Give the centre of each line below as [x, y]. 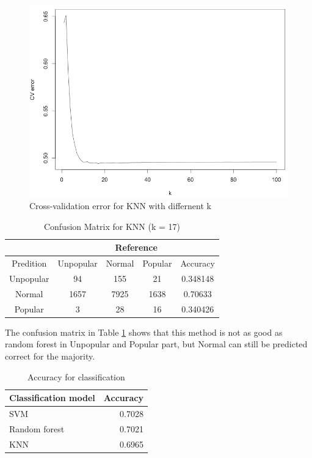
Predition [29, 263]
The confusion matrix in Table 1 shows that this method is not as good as [144, 332]
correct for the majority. [50, 356]
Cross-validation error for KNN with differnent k [120, 206]
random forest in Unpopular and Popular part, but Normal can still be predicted [156, 344]
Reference [136, 247]
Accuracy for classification [76, 376]
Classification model [52, 398]
